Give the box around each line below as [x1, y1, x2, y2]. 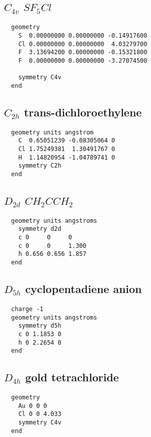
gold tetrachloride [25, 369, 119, 385]
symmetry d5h [18, 322, 61, 330]
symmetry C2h [18, 162, 61, 170]
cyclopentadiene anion [25, 281, 142, 297]
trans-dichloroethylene [24, 104, 142, 119]
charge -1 [11, 305, 43, 313]
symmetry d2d [18, 225, 61, 233]
